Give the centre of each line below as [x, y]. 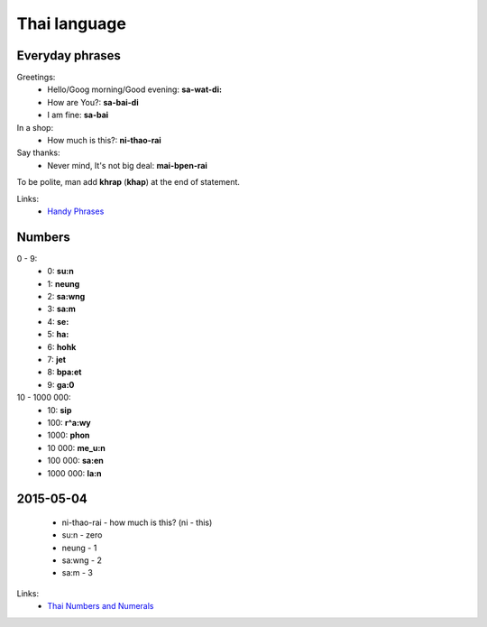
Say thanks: [38, 152]
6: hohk [62, 346]
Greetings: [36, 78]
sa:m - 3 [78, 573]
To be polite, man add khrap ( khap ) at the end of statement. [129, 182]
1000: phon [69, 435]
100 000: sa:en [75, 461]
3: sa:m [62, 309]
